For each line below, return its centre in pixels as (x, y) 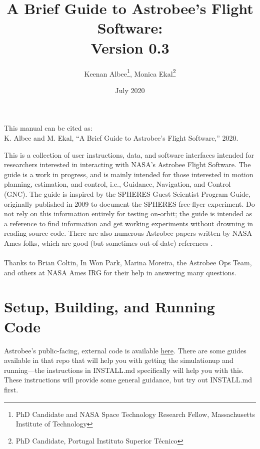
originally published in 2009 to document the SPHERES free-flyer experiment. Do (129, 203)
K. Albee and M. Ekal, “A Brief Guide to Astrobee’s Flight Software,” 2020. (121, 137)
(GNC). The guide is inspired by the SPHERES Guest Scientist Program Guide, (127, 193)
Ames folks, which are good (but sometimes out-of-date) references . (108, 243)
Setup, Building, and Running (109, 307)
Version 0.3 (130, 47)
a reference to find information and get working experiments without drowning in (129, 223)
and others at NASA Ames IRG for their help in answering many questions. (120, 272)
